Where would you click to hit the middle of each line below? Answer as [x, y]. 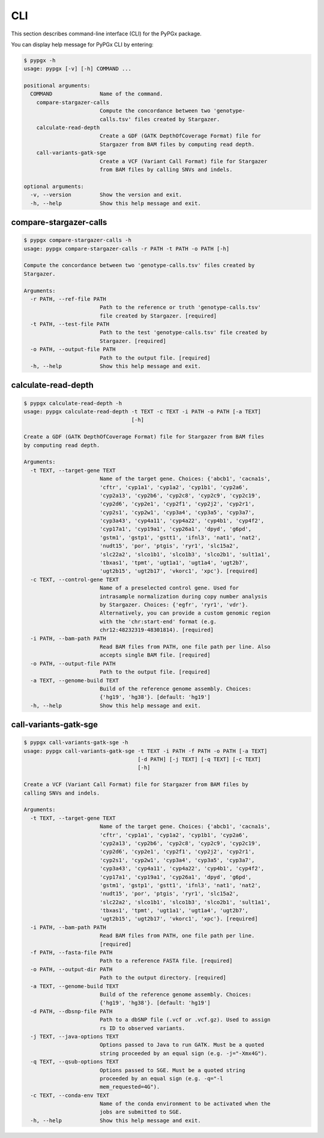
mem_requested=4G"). [130, 1087]
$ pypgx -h [40, 60]
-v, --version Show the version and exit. [106, 195]
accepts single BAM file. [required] [155, 655]
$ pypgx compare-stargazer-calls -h [78, 240]
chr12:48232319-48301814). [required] [157, 630]
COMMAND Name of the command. [97, 94]
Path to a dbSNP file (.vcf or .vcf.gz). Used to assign [185, 1020]
